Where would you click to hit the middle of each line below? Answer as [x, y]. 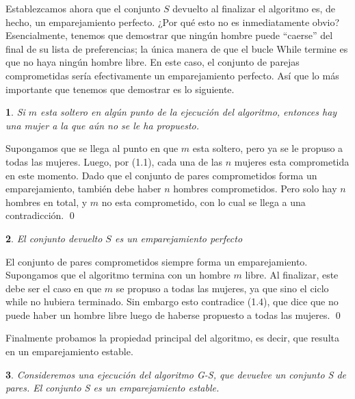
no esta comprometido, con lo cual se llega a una [203, 202]
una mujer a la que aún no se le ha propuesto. [103, 125]
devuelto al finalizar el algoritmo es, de [254, 8]
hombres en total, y [47, 202]
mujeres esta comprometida [292, 161]
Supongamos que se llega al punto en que [92, 148]
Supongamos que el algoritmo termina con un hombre [118, 275]
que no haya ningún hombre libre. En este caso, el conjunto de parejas [153, 62]
